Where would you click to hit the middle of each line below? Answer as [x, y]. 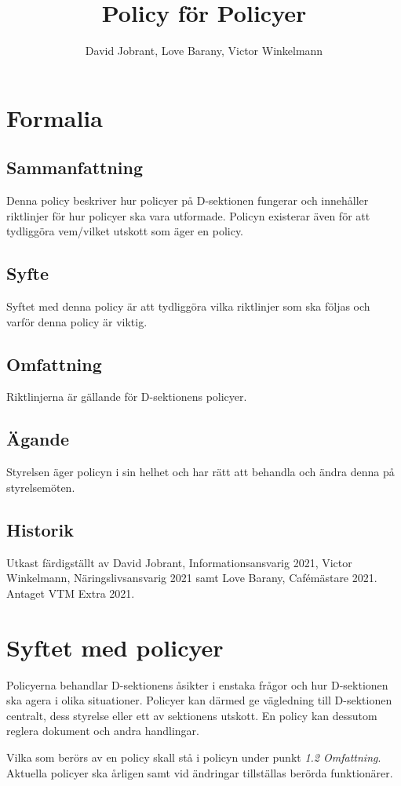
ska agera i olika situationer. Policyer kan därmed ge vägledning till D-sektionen [199, 700]
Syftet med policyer [115, 647]
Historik [40, 529]
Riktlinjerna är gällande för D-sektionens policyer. [127, 397]
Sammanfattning [75, 167]
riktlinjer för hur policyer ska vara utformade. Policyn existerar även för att [188, 215]
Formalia [55, 117]
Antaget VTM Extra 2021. [71, 593]
